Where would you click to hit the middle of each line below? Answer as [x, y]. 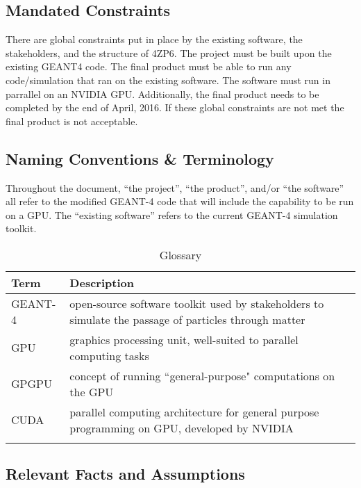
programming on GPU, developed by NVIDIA [182, 428]
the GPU [92, 391]
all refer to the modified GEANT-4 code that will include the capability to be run [180, 201]
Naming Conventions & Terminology [140, 158]
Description [102, 282]
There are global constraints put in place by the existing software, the [154, 39]
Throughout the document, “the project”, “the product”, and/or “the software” [175, 187]
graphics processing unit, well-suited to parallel [184, 339]
